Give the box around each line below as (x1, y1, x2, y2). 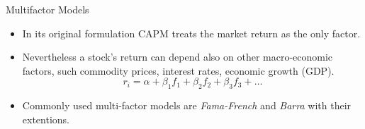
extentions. (22, 111, 69, 126)
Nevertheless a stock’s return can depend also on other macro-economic (22, 49, 333, 64)
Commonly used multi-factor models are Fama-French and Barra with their (22, 98, 352, 113)
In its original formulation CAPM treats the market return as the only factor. (22, 25, 361, 40)
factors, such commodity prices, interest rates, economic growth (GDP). (22, 63, 335, 78)
